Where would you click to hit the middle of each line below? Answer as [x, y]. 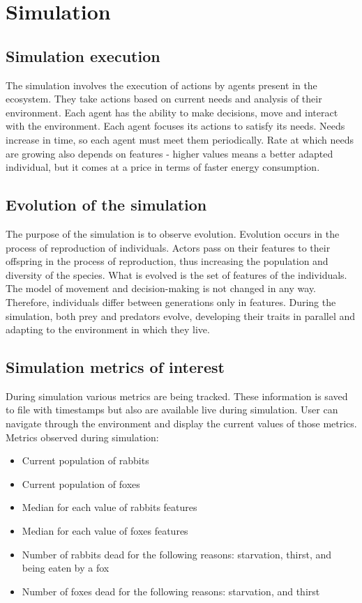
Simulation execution [83, 55]
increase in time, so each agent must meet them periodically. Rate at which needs [180, 139]
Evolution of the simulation [106, 205]
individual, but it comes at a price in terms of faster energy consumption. [163, 167]
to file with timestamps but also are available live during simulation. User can [172, 410]
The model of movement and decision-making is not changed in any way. [161, 288]
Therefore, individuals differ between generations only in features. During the [171, 301]
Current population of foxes [81, 483]
